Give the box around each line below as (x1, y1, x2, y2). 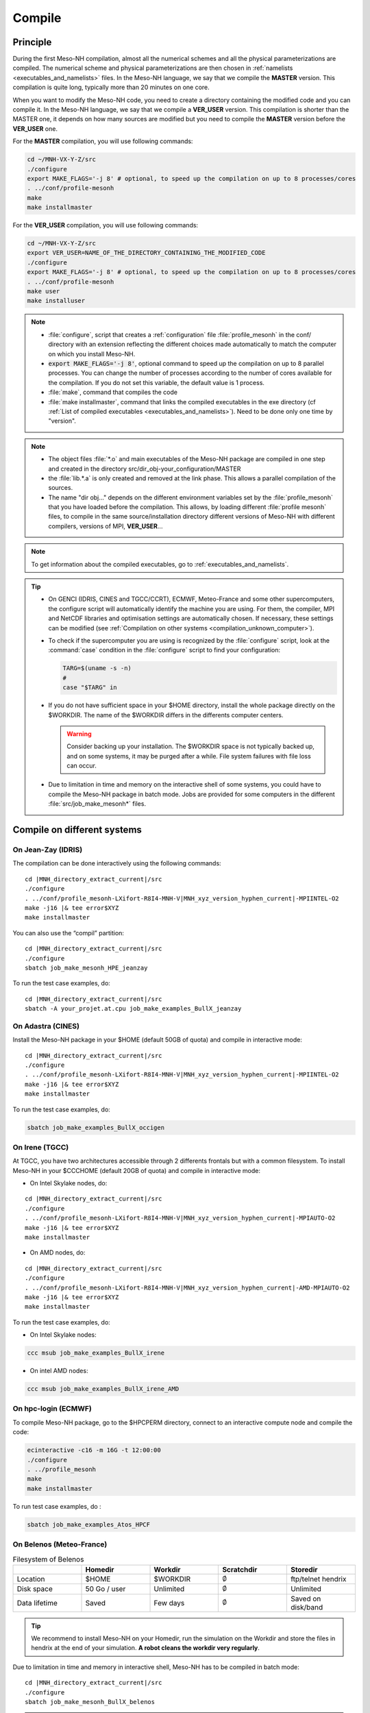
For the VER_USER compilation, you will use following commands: (12, 221, 199, 230)
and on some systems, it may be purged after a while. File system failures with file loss (66, 752, 311, 760)
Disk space (16, 1584, 53, 1594)
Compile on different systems (12, 824, 142, 836)
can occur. (66, 761, 97, 770)
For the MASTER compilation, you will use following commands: (12, 137, 193, 145)
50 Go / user (85, 1584, 126, 1594)
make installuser (27, 297, 86, 305)
